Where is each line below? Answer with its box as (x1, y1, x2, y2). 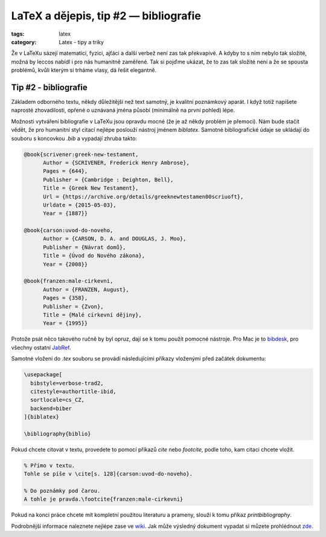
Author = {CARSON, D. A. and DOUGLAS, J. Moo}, (43, 236, 187, 242)
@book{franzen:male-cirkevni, (24, 278, 113, 285)
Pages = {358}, (43, 295, 88, 301)
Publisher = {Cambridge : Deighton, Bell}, (43, 176, 174, 183)
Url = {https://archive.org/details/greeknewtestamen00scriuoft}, (43, 193, 244, 200)
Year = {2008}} (43, 260, 88, 268)
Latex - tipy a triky (59, 38, 104, 45)
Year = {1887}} (43, 210, 88, 217)
